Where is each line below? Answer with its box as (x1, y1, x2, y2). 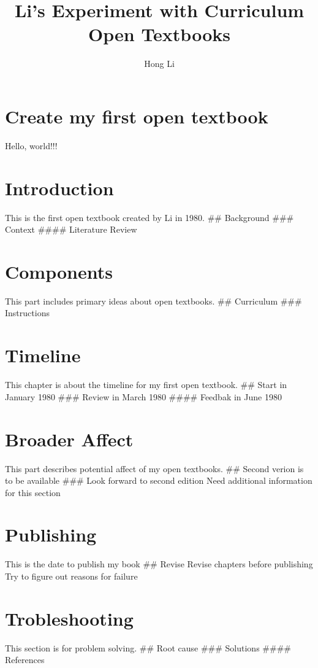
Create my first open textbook (5, 103, 268, 128)
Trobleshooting (5, 605, 134, 631)
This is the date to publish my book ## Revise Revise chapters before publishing (5, 557, 313, 570)
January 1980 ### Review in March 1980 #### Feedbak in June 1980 (5, 390, 282, 403)
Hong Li (144, 57, 175, 70)
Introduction (5, 175, 114, 200)
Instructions (5, 306, 50, 319)
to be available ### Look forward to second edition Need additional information (5, 474, 312, 487)
